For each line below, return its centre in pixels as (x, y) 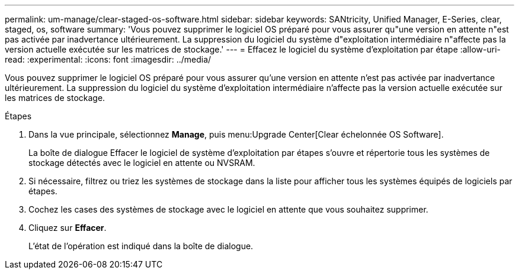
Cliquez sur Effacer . (68, 228)
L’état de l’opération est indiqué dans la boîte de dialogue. (141, 246)
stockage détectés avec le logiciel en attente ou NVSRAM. (142, 163)
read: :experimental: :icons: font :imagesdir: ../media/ (108, 59)
